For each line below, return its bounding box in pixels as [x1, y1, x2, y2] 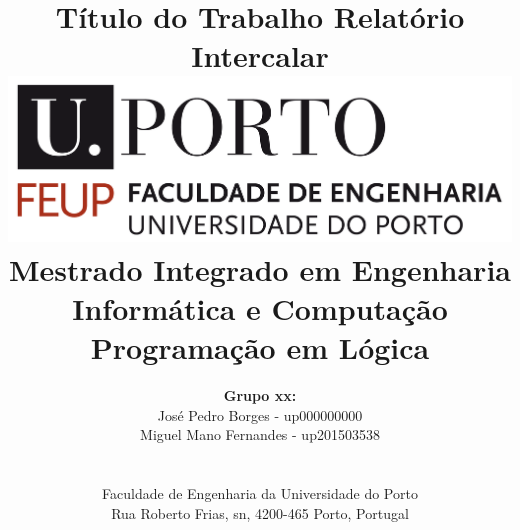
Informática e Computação [72, 287, 448, 328]
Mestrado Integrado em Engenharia [9, 248, 511, 289]
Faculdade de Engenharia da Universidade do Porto [102, 483, 418, 504]
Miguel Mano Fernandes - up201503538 [140, 424, 380, 445]
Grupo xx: [223, 385, 297, 406]
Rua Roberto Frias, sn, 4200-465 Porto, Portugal [111, 502, 409, 523]
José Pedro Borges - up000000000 [157, 404, 363, 425]
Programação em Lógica [90, 327, 430, 368]
